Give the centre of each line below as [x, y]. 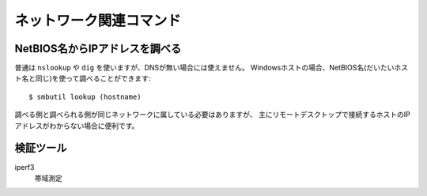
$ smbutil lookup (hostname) [85, 96]
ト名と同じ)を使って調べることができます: [83, 78]
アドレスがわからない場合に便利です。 [77, 126]
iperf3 [25, 167]
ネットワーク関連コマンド [98, 21]
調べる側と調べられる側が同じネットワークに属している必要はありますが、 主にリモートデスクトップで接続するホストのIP [212, 115]
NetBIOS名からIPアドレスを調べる [98, 49]
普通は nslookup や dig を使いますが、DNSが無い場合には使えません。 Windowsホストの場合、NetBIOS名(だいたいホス [212, 68]
